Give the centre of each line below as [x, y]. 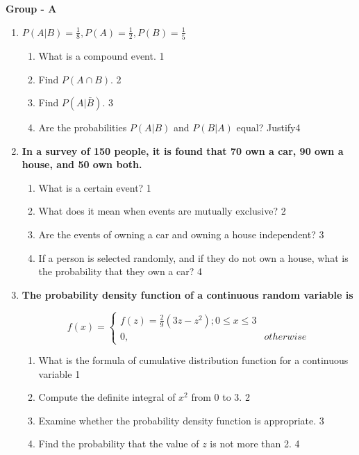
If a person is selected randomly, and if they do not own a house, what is [193, 257]
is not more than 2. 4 [255, 444]
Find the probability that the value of [119, 444]
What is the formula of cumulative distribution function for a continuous [193, 360]
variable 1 [59, 373]
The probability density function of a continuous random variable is [187, 294]
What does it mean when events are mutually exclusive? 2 [162, 211]
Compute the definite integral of [107, 397]
